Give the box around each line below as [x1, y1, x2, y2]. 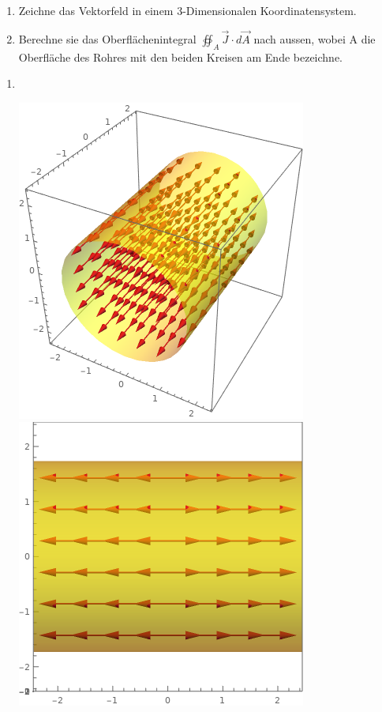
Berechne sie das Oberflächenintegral [18, 30, 197, 47]
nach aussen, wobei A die [253, 30, 376, 47]
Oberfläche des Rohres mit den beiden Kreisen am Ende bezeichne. [18, 48, 343, 65]
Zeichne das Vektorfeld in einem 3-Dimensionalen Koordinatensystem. [18, 2, 357, 18]
